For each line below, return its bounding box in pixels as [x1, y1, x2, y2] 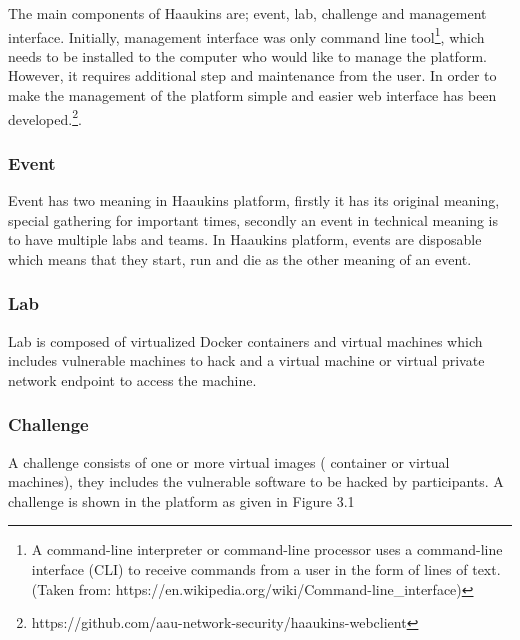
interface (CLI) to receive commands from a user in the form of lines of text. [31, 559, 501, 580]
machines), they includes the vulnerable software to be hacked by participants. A [8, 471, 504, 492]
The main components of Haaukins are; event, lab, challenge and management [8, 3, 487, 23]
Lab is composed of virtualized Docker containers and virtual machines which [8, 330, 483, 351]
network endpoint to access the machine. [8, 369, 257, 390]
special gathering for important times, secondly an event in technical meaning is [8, 209, 499, 230]
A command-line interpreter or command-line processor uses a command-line [31, 539, 503, 560]
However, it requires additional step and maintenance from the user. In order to [8, 65, 497, 86]
